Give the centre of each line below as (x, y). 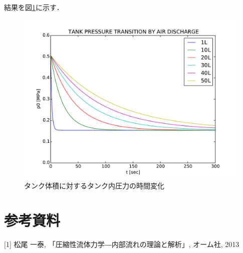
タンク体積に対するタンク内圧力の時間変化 (94, 186)
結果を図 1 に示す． (34, 7)
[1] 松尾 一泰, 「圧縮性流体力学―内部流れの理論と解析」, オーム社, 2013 (122, 244)
